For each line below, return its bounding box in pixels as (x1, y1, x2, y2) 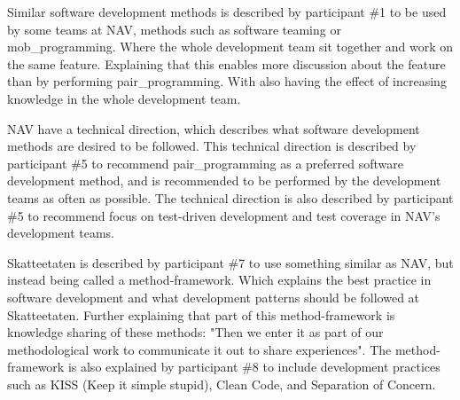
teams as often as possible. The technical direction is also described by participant (7, 188, 454, 207)
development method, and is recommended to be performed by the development (7, 171, 441, 190)
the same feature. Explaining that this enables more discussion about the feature (7, 54, 446, 73)
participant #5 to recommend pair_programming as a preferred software (7, 153, 403, 172)
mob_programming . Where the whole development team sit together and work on (7, 37, 454, 56)
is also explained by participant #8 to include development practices (67, 357, 441, 376)
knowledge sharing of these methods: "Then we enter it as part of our (7, 323, 384, 341)
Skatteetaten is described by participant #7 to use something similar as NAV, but (7, 253, 454, 271)
